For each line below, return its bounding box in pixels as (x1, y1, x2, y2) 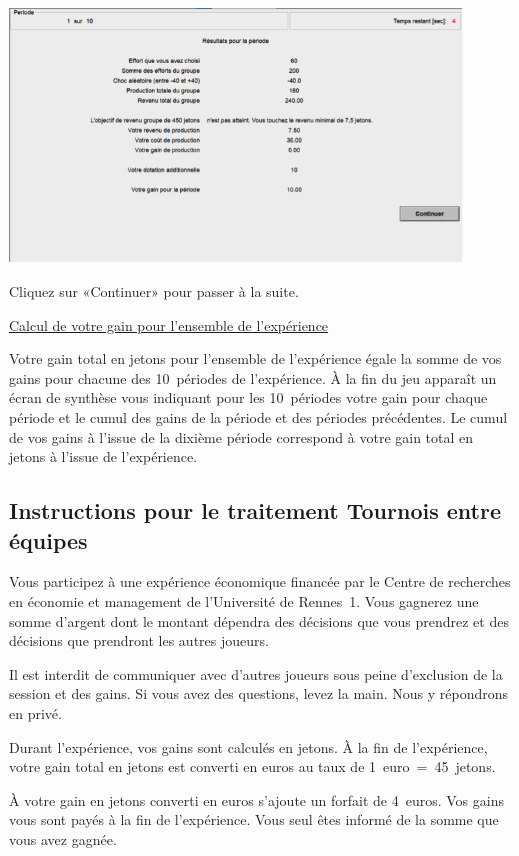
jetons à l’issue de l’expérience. (9, 446, 198, 467)
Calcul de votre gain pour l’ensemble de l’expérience (9, 314, 329, 335)
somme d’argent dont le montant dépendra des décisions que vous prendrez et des (9, 610, 509, 631)
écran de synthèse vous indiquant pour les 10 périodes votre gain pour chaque (9, 387, 488, 408)
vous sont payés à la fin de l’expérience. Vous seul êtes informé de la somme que (9, 809, 499, 830)
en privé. (9, 702, 62, 723)
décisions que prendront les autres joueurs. (9, 630, 269, 651)
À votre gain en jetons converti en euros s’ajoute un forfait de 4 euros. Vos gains (9, 789, 504, 810)
